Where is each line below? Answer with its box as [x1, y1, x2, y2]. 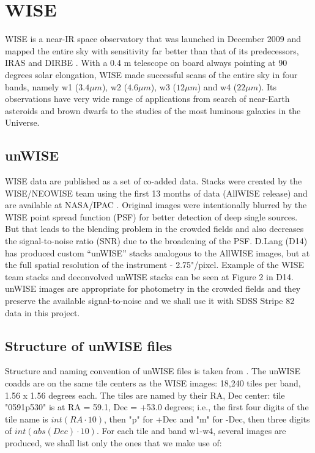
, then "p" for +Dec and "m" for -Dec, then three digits [104, 412, 310, 425]
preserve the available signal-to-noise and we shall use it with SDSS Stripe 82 [5, 294, 295, 307]
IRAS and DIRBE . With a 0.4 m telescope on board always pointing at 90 [5, 56, 287, 69]
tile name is [5, 412, 48, 425]
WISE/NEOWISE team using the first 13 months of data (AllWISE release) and [5, 186, 308, 199]
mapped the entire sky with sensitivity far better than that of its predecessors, [5, 44, 299, 57]
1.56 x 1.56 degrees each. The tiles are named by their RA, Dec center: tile [5, 388, 285, 401]
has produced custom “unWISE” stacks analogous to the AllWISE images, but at [5, 246, 310, 259]
